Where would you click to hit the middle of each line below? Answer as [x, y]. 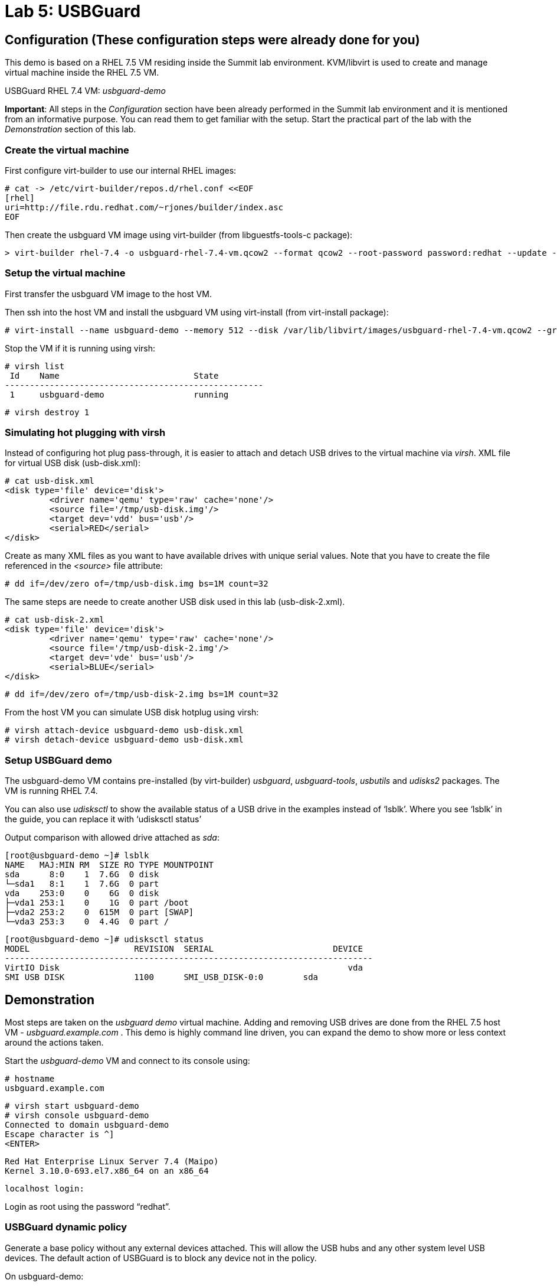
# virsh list [35, 366]
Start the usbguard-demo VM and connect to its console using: [127, 1061]
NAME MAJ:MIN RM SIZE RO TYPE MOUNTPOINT [109, 865]
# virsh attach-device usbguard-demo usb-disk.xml [124, 730]
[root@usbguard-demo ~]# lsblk [77, 856]
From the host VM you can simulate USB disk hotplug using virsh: [132, 712]
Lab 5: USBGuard [73, 11]
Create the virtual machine [67, 150]
